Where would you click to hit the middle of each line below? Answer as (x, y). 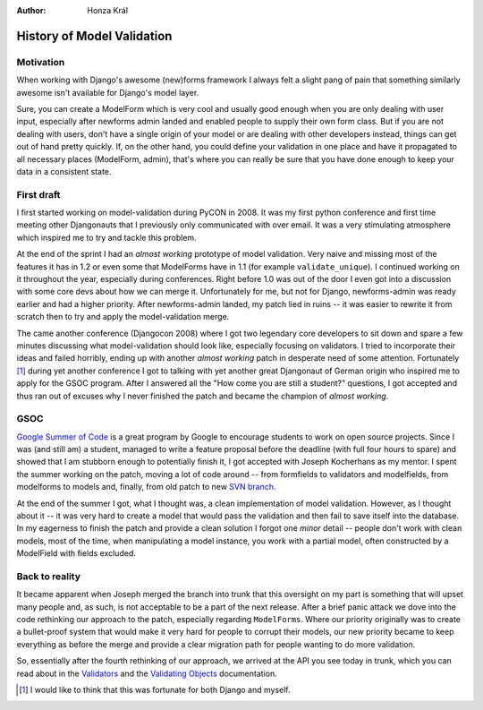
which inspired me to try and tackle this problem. (106, 237)
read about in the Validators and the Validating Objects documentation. (147, 673)
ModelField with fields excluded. (76, 553)
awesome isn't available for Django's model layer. (108, 92)
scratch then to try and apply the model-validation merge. (123, 317)
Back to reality (48, 576)
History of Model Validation (94, 36)
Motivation (41, 62)
